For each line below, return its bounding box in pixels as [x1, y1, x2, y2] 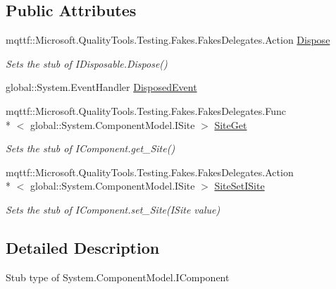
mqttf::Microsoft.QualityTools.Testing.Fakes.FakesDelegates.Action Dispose [6, 32, 330, 47]
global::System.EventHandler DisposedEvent [6, 80, 197, 94]
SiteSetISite [214, 178, 265, 193]
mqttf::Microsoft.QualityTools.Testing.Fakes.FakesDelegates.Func [6, 103, 286, 118]
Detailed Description [6, 236, 160, 258]
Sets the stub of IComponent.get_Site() [6, 141, 175, 156]
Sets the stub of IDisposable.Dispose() [6, 56, 168, 70]
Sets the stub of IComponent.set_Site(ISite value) [6, 202, 220, 216]
